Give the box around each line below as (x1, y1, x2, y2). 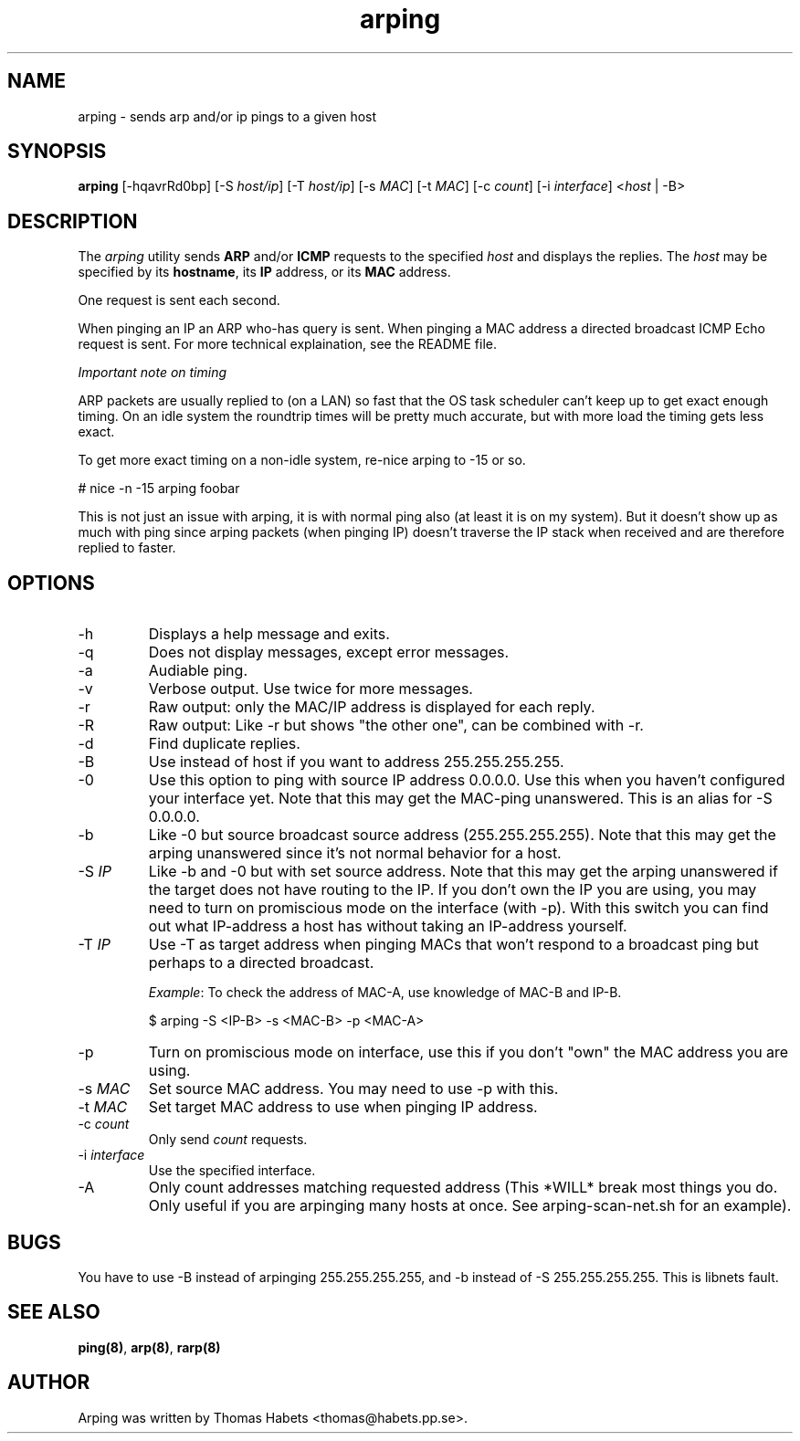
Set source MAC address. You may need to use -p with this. (148, 1079, 559, 1099)
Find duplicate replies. (148, 734, 300, 753)
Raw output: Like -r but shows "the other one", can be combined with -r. (148, 716, 644, 735)
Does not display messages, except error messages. (148, 643, 510, 662)
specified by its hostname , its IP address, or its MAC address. (78, 264, 451, 280)
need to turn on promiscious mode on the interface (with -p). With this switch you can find (148, 899, 769, 918)
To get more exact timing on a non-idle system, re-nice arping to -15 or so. (78, 452, 526, 468)
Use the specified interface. (148, 1162, 316, 1179)
